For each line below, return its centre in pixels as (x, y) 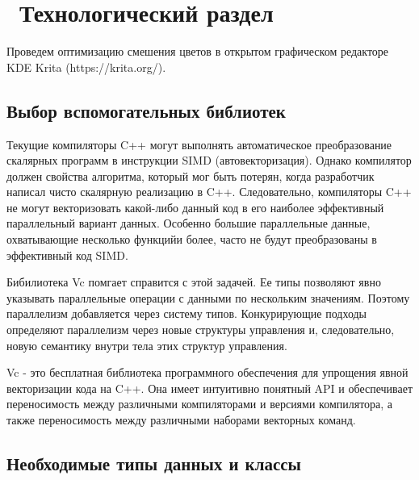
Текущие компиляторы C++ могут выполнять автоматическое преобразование (199, 144)
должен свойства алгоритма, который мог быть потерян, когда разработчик (191, 175)
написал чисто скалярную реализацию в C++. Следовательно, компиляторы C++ (209, 192)
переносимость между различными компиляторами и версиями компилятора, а (200, 404)
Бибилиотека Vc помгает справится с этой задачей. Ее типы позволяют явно (194, 282)
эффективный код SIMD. (67, 255)
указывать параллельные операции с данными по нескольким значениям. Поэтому (208, 297)
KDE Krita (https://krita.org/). (86, 67)
